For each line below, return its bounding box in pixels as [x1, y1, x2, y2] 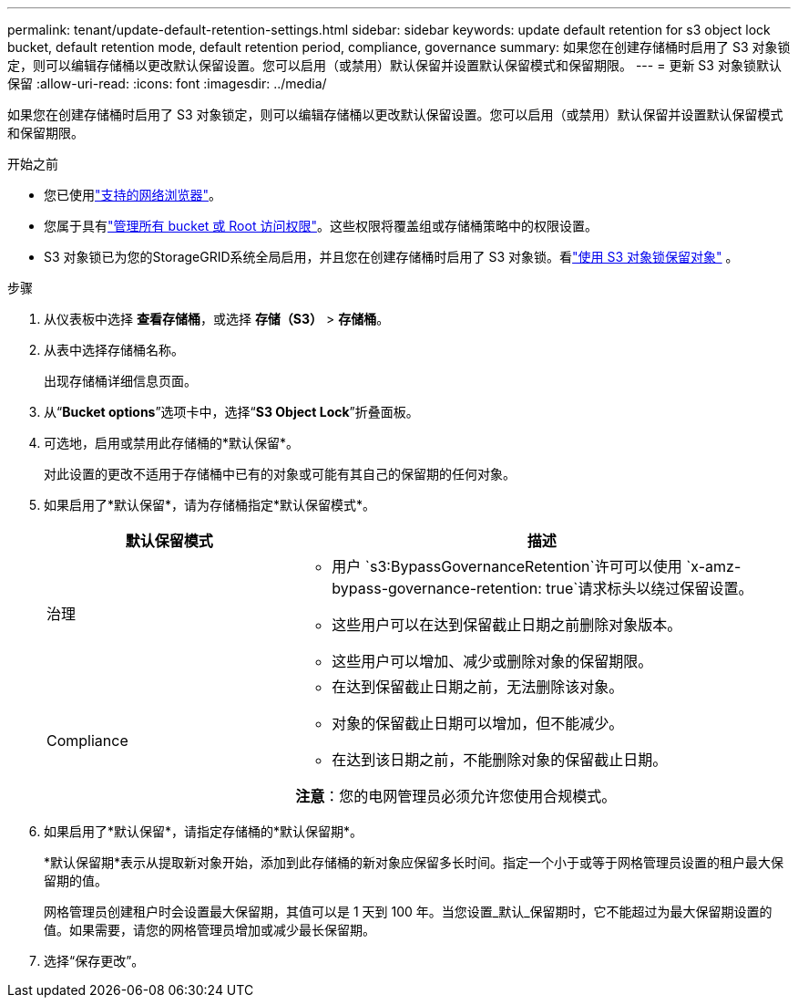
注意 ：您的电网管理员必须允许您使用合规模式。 [295, 787, 617, 805]
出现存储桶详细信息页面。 [44, 373, 197, 389]
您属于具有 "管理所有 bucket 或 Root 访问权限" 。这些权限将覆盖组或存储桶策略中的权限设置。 [44, 218, 598, 233]
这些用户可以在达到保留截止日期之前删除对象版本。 [332, 616, 682, 634]
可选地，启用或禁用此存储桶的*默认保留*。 [44, 435, 300, 451]
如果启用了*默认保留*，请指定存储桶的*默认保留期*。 [44, 824, 363, 839]
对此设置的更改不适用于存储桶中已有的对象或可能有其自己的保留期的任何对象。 [44, 466, 516, 482]
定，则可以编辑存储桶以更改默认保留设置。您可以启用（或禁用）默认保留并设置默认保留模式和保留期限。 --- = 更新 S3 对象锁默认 [7, 57, 782, 73]
